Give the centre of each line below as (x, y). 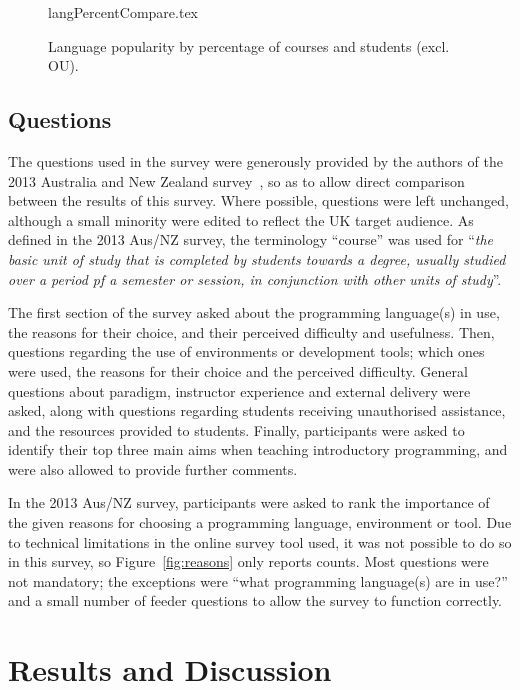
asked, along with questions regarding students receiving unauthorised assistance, (257, 410)
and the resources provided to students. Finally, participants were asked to (236, 429)
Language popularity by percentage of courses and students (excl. (249, 45)
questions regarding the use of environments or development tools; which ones (246, 351)
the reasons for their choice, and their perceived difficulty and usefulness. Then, (251, 331)
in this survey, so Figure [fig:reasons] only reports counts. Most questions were (248, 561)
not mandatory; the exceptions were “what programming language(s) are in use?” (258, 580)
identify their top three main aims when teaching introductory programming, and (258, 449)
